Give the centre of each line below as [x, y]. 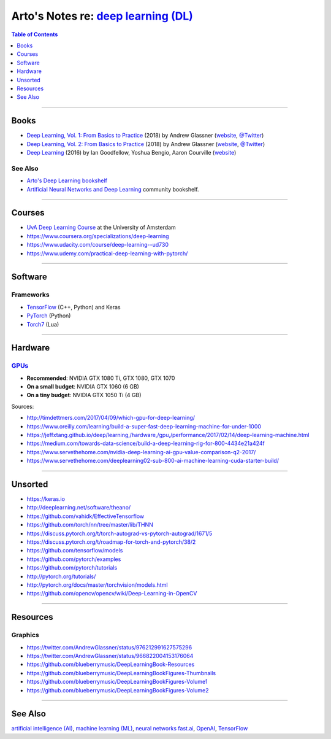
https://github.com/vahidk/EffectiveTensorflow [86, 516]
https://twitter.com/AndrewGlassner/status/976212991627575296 [109, 647]
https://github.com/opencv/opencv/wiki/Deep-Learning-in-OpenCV [112, 594]
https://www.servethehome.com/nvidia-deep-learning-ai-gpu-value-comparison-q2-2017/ [141, 452]
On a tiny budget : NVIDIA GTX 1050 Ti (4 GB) [84, 395]
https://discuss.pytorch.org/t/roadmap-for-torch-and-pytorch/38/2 [111, 542]
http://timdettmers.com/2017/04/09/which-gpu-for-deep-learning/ [111, 418]
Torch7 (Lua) [43, 324]
